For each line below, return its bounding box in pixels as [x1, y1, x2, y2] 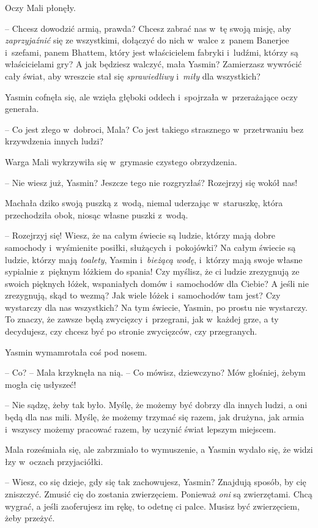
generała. [5, 102, 39, 115]
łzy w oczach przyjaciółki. [5, 455, 103, 467]
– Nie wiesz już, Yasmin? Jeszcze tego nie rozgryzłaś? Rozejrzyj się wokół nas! [5, 176, 298, 188]
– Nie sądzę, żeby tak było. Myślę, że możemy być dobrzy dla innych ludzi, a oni [5, 398, 308, 411]
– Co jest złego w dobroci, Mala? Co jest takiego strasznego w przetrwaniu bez [5, 122, 304, 135]
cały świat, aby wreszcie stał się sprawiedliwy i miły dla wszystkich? [5, 69, 261, 82]
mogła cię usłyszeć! [5, 377, 76, 390]
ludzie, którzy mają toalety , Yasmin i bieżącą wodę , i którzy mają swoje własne [5, 253, 303, 266]
